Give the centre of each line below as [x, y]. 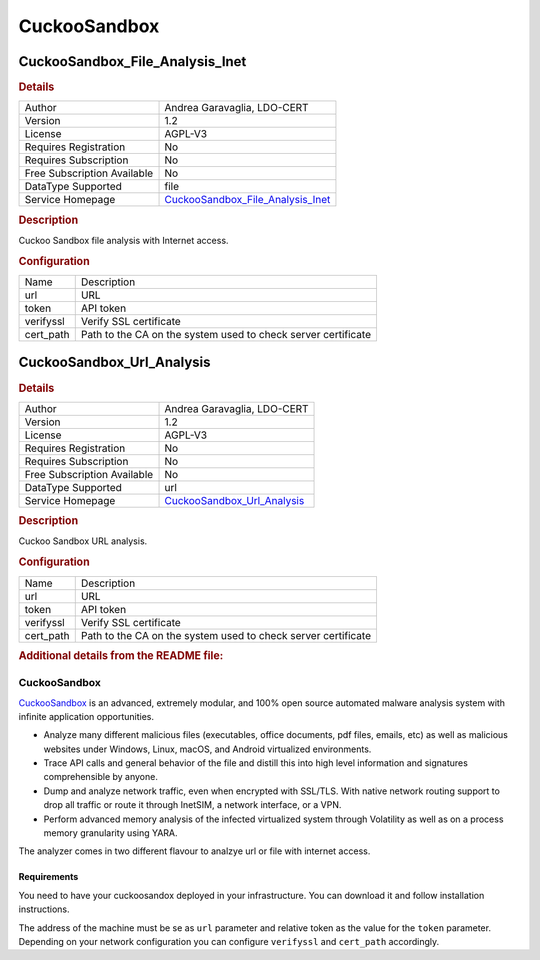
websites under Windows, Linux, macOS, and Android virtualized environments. [207, 749]
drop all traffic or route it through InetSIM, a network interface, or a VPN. [192, 805]
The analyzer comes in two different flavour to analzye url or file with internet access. [194, 851]
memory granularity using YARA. [111, 833]
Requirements [48, 877]
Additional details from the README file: [121, 655]
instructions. [44, 909]
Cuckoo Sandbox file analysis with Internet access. [123, 240]
